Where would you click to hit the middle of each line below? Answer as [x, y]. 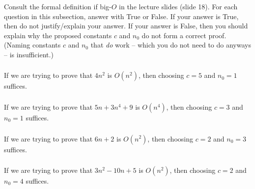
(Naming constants [32, 45]
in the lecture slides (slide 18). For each [178, 6]
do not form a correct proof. [184, 35]
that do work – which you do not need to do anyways [171, 45]
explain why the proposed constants [58, 35]
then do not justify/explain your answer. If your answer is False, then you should [126, 26]
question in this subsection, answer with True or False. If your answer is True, [121, 16]
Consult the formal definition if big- [58, 6]
